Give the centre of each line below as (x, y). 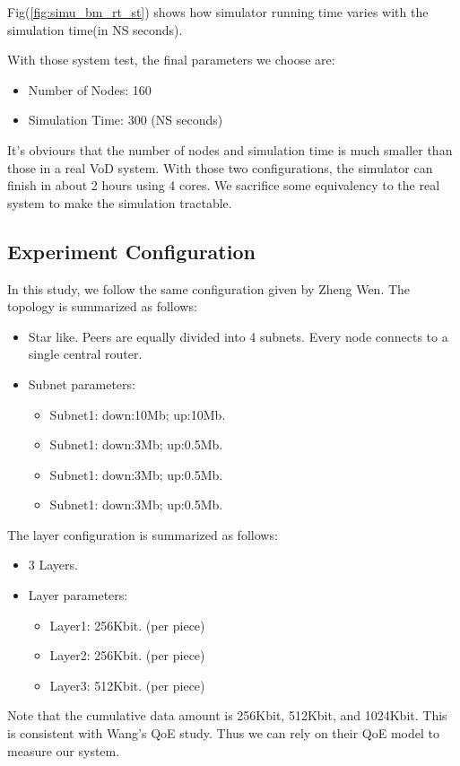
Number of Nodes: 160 (90, 89)
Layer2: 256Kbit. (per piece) (127, 655)
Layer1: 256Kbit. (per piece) (127, 625)
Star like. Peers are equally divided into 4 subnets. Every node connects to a (238, 336)
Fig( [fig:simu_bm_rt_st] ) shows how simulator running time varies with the (218, 12)
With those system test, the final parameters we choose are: (171, 60)
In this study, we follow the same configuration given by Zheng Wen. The (209, 288)
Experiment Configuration (131, 251)
